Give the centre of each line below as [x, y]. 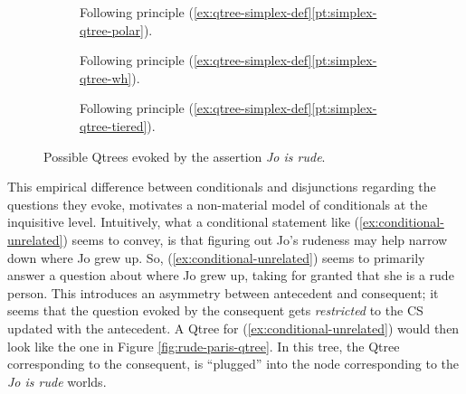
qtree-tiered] [114, 125]
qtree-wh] [106, 77]
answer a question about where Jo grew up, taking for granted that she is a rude [231, 275]
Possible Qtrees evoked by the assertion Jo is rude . [185, 156]
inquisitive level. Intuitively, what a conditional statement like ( [184, 222]
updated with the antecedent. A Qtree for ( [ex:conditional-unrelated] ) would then [233, 328]
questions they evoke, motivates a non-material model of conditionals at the [218, 204]
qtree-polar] [112, 29]
